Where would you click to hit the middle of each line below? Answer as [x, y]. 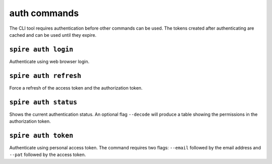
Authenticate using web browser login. [49, 61]
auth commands [44, 13]
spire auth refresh [45, 76]
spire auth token [41, 135]
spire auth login [41, 49]
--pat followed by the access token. [48, 155]
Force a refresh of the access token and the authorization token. [76, 88]
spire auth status [43, 102]
